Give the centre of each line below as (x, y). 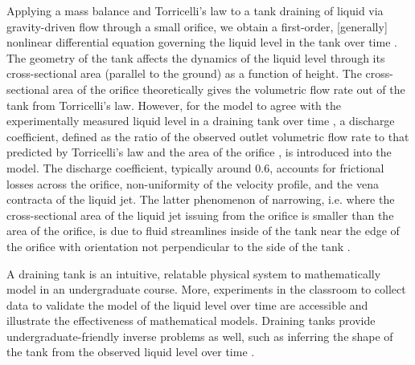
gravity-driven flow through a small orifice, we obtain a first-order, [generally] (197, 26)
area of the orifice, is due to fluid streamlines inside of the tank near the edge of (203, 231)
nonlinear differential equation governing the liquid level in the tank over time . (202, 42)
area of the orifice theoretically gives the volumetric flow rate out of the (229, 89)
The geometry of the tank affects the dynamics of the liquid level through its (196, 57)
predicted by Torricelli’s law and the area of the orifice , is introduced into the (199, 152)
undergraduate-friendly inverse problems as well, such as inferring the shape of (200, 336)
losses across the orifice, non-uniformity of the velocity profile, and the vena (193, 183)
